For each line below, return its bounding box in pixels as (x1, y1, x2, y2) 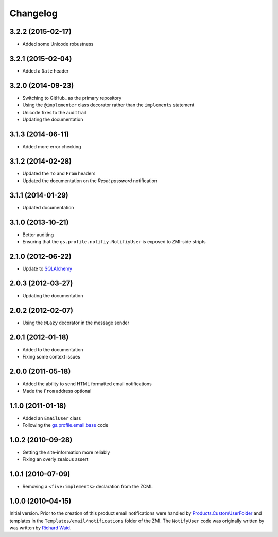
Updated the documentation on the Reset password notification (22, 177, 157, 184)
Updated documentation (22, 205, 74, 211)
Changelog (9, 8, 58, 19)
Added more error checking (22, 143, 81, 149)
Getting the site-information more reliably (22, 449, 110, 455)
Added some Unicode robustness (22, 41, 94, 47)
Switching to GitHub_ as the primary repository (22, 95, 122, 101)
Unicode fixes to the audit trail (22, 109, 86, 115)
